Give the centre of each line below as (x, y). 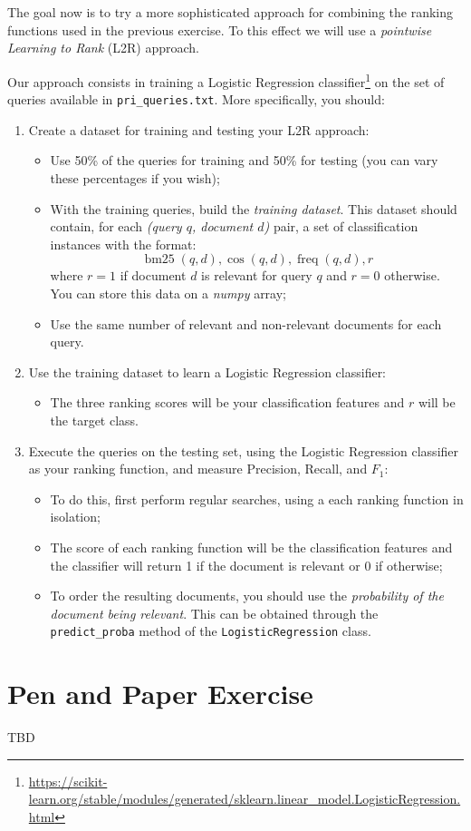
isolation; (75, 517)
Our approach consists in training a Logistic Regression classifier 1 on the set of (226, 80)
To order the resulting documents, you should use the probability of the (247, 596)
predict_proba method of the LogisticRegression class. (211, 631)
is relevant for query (257, 275)
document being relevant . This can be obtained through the (214, 613)
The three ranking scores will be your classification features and (227, 402)
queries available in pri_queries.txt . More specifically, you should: (196, 99)
